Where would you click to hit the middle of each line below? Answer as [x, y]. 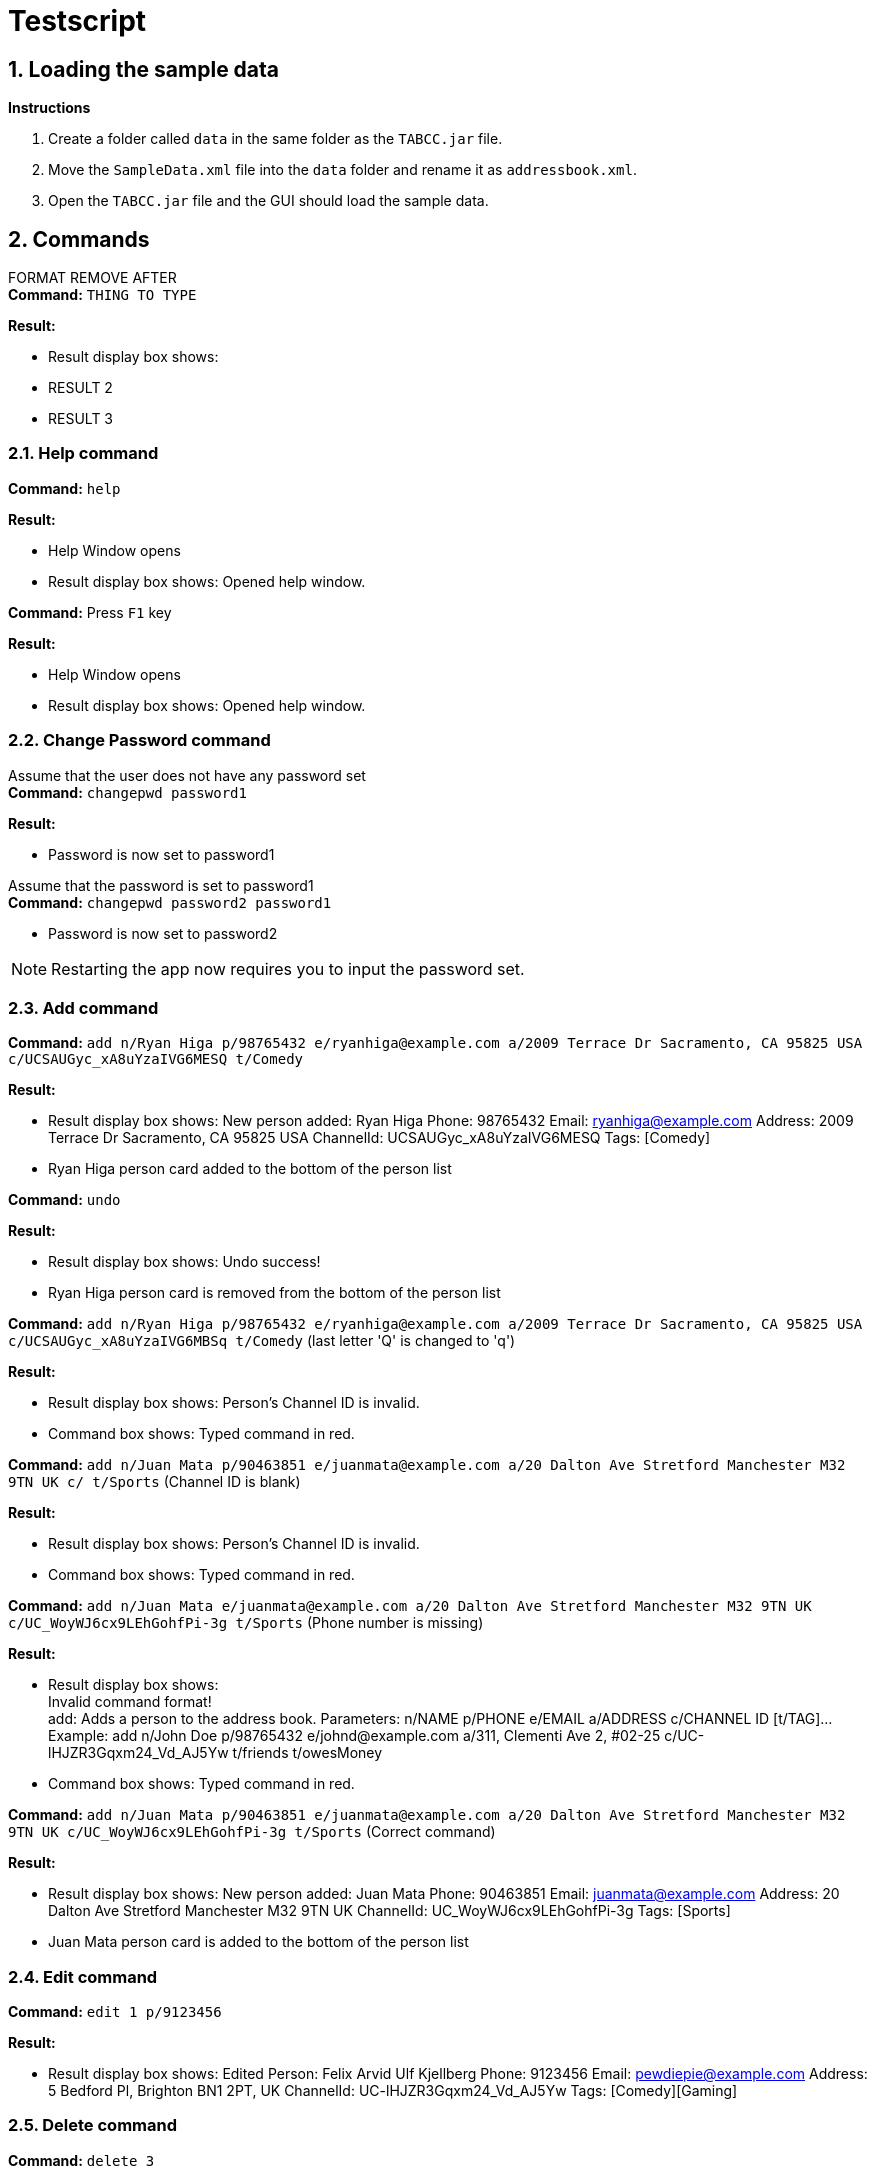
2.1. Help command [83, 453]
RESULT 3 [81, 419]
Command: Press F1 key [90, 612]
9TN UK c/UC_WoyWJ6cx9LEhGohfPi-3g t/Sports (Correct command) [252, 1832]
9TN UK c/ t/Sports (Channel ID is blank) [154, 1482]
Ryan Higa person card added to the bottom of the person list [250, 1169]
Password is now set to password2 [163, 933]
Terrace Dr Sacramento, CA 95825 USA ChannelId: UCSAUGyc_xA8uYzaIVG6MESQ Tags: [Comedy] [379, 1138]
